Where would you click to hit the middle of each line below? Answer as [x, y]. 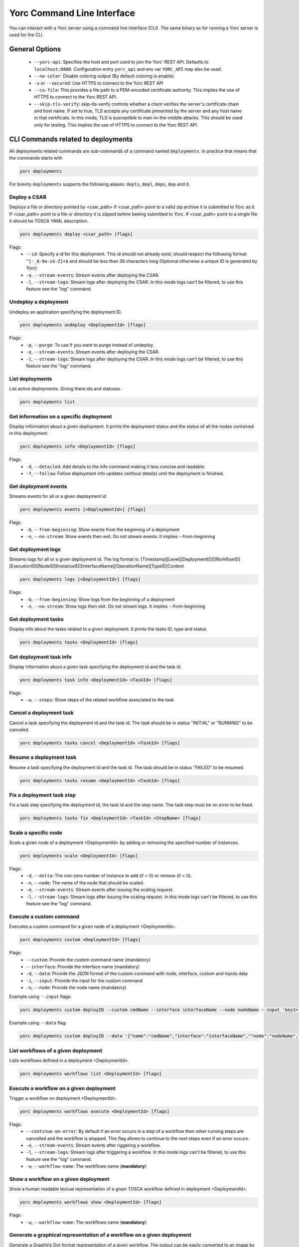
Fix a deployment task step [43, 795]
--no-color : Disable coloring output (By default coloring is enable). [105, 76]
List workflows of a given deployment [56, 1050]
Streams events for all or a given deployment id [58, 496]
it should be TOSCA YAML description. [49, 221]
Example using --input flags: [40, 997]
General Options [35, 49]
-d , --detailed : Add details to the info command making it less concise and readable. [116, 466]
